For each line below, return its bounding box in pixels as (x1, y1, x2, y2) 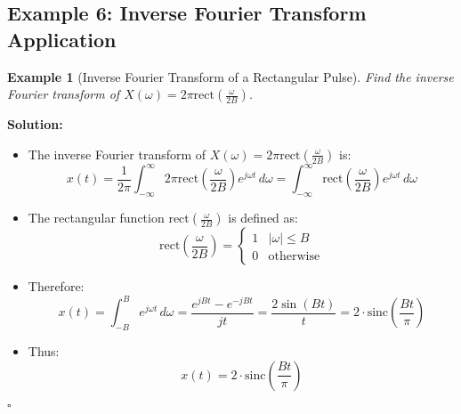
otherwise (268, 250, 320, 264)
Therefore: (28, 277, 85, 296)
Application (7, 25, 117, 53)
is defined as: (228, 208, 298, 227)
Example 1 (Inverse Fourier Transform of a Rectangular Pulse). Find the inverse (7, 67, 454, 85)
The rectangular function (28, 208, 165, 227)
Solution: (7, 115, 63, 134)
